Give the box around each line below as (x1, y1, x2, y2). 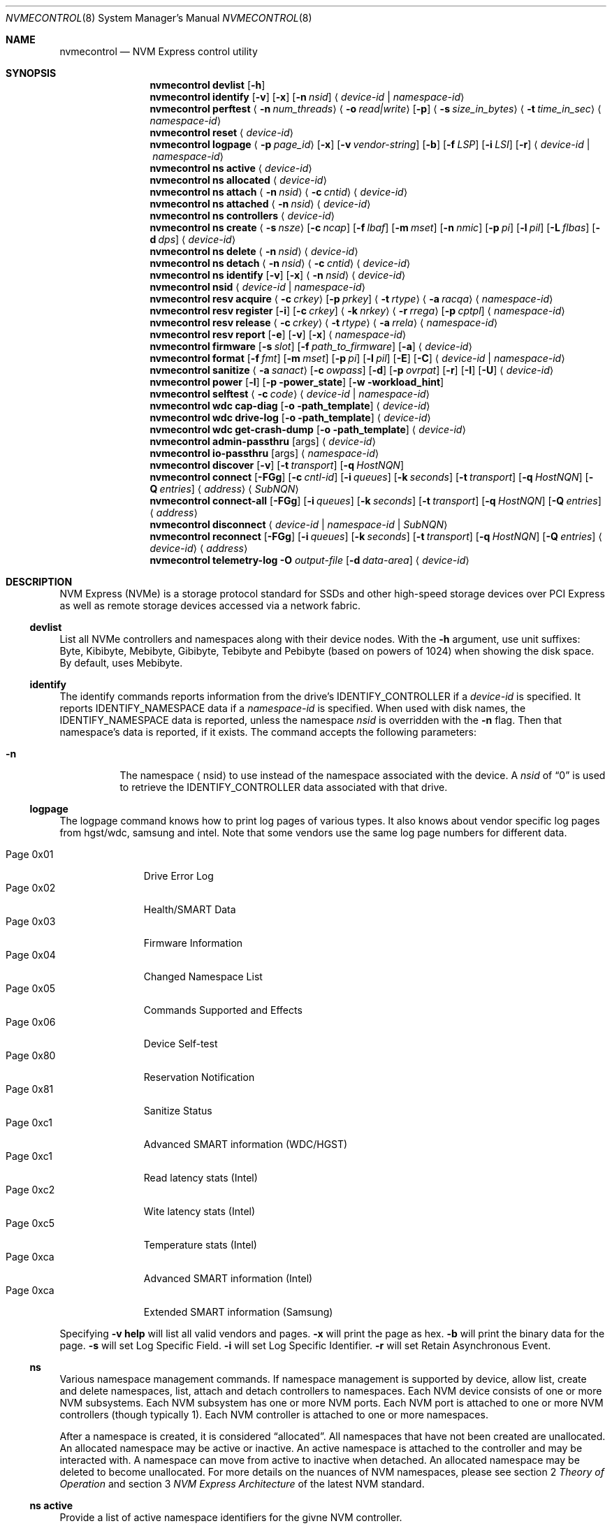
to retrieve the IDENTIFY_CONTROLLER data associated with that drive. (119, 781, 448, 793)
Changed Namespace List (143, 971, 263, 982)
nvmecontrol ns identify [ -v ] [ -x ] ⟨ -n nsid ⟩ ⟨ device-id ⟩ (150, 269, 406, 281)
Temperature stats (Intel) (143, 1239, 257, 1251)
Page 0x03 (6, 915, 56, 927)
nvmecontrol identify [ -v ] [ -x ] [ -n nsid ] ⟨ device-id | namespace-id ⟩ (150, 91, 465, 103)
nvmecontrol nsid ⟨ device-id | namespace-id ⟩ (150, 281, 365, 293)
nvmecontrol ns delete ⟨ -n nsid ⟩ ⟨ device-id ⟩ (150, 245, 358, 257)
